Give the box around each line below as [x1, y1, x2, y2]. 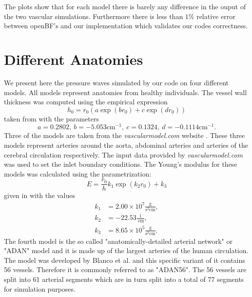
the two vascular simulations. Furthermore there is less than [4, 11, 183, 21]
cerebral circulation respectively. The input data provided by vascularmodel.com [4, 149, 243, 159]
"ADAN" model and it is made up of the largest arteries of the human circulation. [4, 245, 249, 256]
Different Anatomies [4, 49, 143, 69]
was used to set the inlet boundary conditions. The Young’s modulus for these [4, 159, 237, 169]
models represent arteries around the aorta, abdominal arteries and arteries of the [4, 139, 248, 150]
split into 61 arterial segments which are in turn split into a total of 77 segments [4, 274, 244, 284]
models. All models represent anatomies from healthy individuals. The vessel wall [4, 87, 247, 97]
